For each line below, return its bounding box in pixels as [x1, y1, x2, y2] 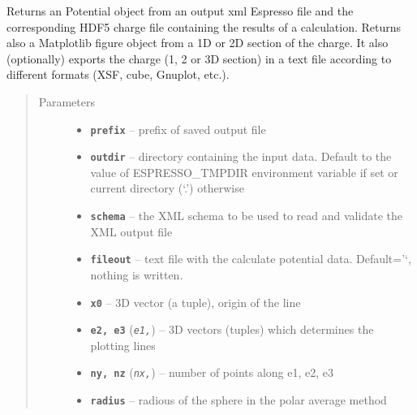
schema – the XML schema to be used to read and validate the [90, 207, 402, 224]
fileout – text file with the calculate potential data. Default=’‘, [90, 250, 411, 267]
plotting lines [90, 336, 156, 353]
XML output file [90, 223, 173, 240]
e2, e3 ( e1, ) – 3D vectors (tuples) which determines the [90, 321, 374, 338]
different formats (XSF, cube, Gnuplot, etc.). [6, 66, 230, 83]
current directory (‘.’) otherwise [90, 179, 244, 197]
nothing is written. [90, 266, 183, 283]
